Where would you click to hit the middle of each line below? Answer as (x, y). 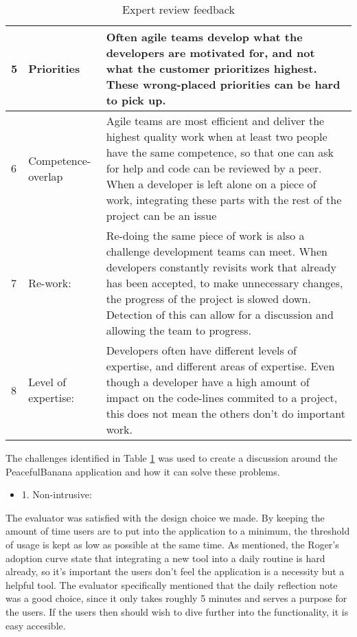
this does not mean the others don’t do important (226, 413)
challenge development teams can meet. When (217, 251)
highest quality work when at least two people (217, 136)
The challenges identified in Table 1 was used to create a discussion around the (172, 458)
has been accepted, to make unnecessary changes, (224, 283)
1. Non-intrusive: (57, 494)
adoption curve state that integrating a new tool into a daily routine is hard (165, 558)
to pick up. (136, 100)
